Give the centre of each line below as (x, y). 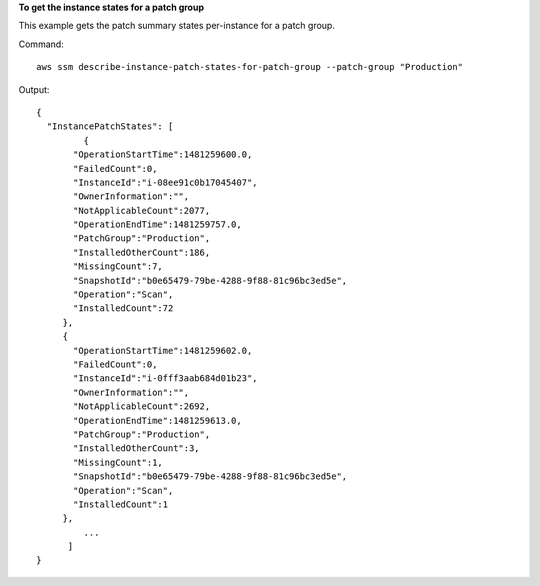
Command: (41, 44)
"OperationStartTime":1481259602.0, (163, 350)
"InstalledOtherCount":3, (136, 448)
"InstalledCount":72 (123, 308)
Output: (34, 89)
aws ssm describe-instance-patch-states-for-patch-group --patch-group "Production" (250, 67)
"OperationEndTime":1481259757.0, (157, 224)
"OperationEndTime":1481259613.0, (157, 420)
